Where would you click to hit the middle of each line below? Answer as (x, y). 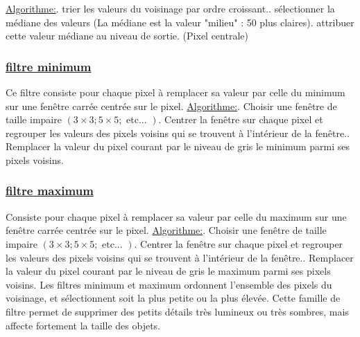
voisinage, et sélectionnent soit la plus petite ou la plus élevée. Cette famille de (173, 298)
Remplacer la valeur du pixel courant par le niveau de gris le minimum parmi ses (178, 146)
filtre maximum (50, 191)
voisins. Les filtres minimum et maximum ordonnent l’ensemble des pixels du (169, 284)
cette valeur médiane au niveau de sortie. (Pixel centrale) (127, 36)
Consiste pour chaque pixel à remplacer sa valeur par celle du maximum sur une (176, 216)
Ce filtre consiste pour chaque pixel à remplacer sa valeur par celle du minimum (175, 92)
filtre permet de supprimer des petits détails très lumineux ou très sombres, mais (177, 311)
